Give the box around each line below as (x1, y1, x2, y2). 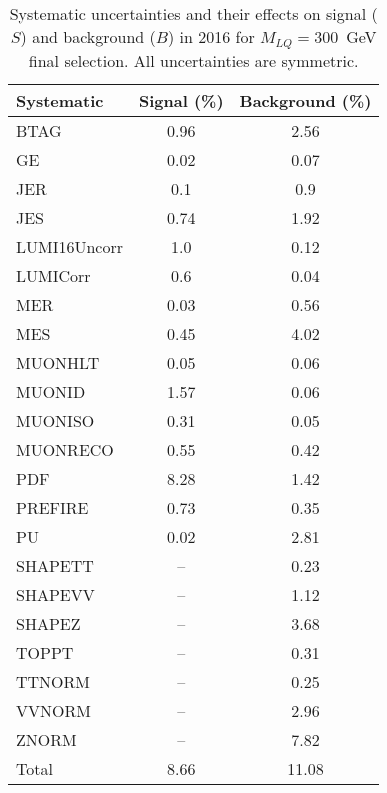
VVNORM (16, 698, 91, 722)
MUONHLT (16, 350, 100, 374)
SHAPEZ (16, 611, 81, 635)
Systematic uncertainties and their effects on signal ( (9, 2, 378, 25)
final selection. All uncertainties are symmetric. (28, 48, 359, 72)
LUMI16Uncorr (16, 234, 123, 258)
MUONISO (16, 408, 95, 432)
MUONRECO (16, 437, 114, 461)
